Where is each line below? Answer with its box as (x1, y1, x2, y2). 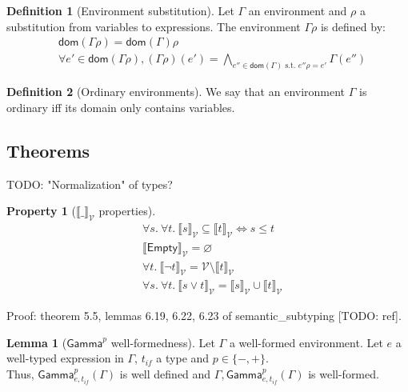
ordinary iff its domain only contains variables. (6, 98, 235, 115)
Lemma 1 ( (6, 334, 67, 350)
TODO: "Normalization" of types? (6, 175, 173, 192)
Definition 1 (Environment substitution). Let (6, 2, 234, 18)
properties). (98, 202, 156, 219)
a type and (156, 350, 210, 366)
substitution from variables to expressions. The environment (6, 18, 301, 34)
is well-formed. (308, 365, 379, 382)
